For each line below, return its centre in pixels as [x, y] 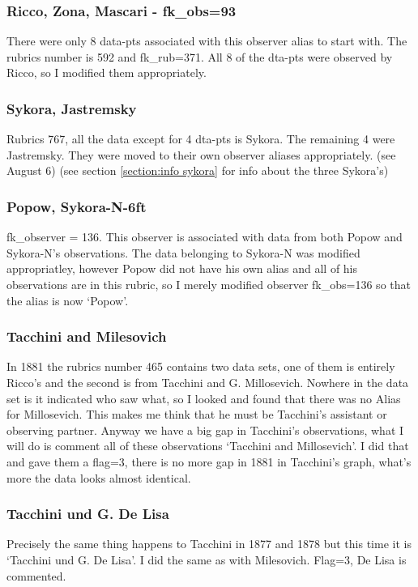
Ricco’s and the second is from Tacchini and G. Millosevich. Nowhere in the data [208, 382]
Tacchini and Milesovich [87, 336]
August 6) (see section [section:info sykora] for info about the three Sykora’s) [198, 170]
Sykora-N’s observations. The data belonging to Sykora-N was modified [183, 252]
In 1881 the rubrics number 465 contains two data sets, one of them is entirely [201, 366]
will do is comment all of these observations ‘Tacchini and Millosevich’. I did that [208, 446]
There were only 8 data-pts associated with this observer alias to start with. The [207, 41]
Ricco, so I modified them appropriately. [107, 72]
